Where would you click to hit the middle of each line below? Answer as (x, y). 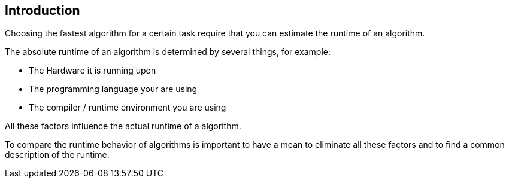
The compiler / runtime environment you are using (128, 108)
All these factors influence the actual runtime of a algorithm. (123, 126)
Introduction (43, 10)
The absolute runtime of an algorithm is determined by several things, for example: (168, 52)
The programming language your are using (113, 89)
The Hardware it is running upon (93, 71)
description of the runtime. (57, 155)
